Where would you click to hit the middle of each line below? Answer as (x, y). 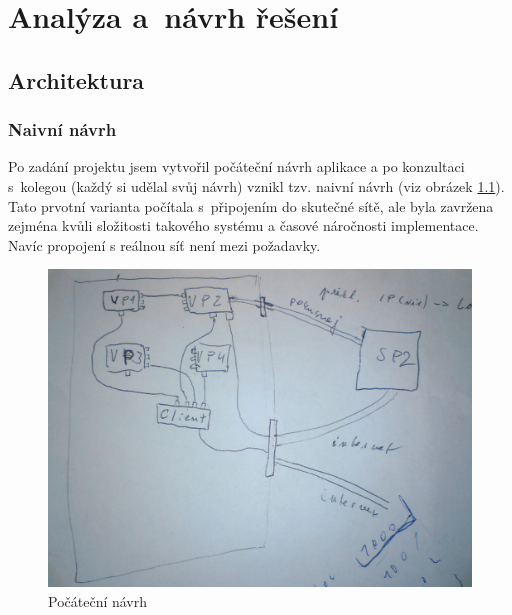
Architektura (76, 79)
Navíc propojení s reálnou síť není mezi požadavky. (164, 244)
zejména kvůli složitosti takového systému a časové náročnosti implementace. (243, 225)
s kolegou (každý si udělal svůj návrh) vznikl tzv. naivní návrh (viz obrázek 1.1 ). (256, 185)
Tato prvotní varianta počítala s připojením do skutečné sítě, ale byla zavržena (251, 205)
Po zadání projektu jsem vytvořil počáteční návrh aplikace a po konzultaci (236, 166)
